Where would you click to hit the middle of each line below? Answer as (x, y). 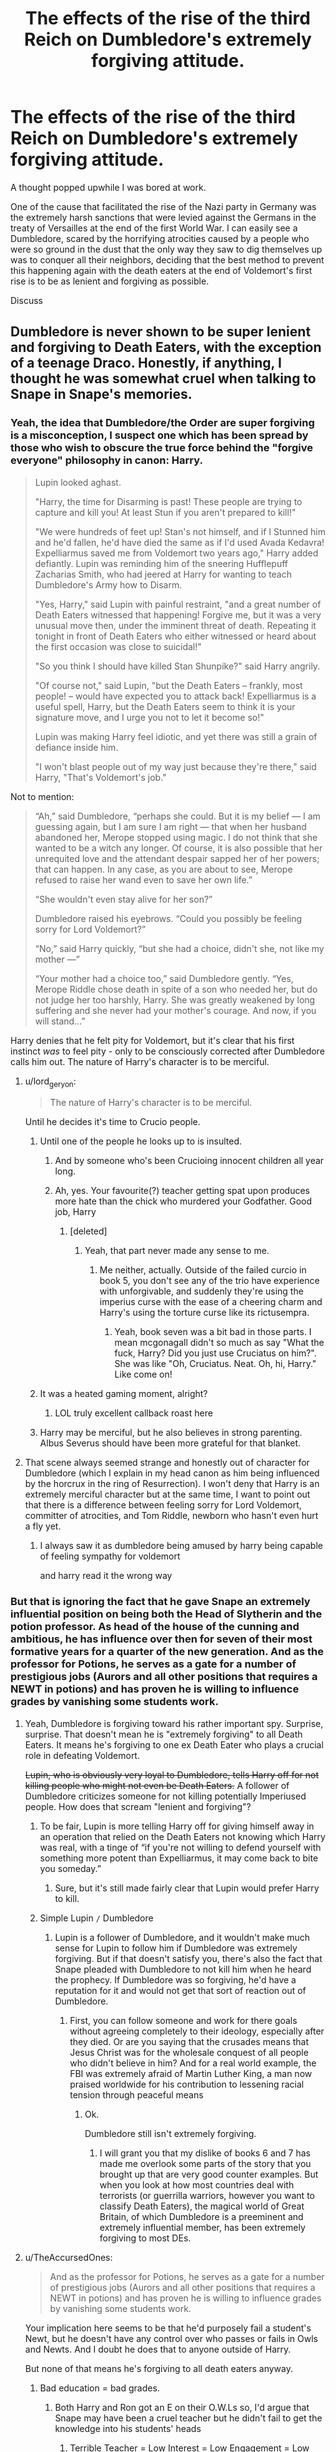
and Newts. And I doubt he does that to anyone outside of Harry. (158, 2349)
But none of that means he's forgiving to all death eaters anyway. (158, 2368)
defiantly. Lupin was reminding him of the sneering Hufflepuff (161, 563)
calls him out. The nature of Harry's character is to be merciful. (140, 1061)
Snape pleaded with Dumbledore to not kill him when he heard (183, 1969)
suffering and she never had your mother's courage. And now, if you (175, 1010)
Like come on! (143, 1374)
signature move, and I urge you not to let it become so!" (149, 717)
